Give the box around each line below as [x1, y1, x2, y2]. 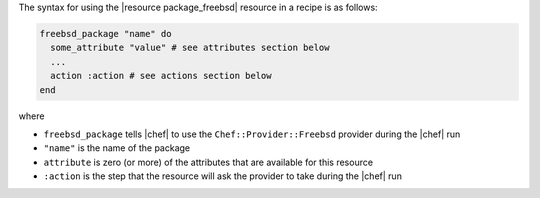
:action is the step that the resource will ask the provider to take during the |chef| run [43, 170, 402, 182]
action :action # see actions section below [50, 70, 272, 82]
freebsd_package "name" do [39, 28, 172, 39]
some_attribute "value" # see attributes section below [50, 42, 330, 54]
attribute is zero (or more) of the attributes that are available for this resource [43, 156, 374, 168]
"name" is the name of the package [43, 142, 191, 154]
